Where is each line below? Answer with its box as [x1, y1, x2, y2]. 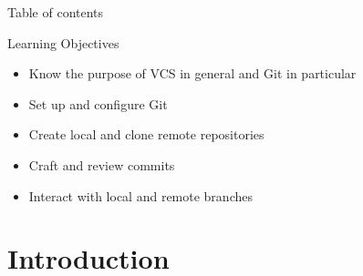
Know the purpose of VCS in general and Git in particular [28, 64, 357, 83]
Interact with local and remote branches [28, 186, 253, 205]
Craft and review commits [28, 155, 175, 174]
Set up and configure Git [28, 94, 168, 113]
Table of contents [7, 3, 104, 21]
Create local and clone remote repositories [28, 125, 264, 144]
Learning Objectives [7, 33, 119, 52]
